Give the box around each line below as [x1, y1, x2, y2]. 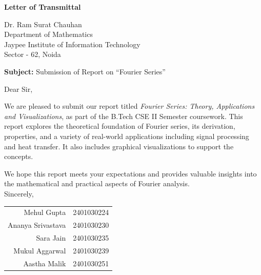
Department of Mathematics [4, 29, 93, 40]
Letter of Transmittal [4, 2, 81, 12]
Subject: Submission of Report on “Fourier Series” [4, 66, 166, 76]
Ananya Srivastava [8, 220, 66, 230]
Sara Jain [36, 232, 66, 243]
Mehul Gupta [24, 207, 66, 218]
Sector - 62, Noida [4, 49, 61, 60]
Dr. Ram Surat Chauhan [4, 18, 82, 29]
